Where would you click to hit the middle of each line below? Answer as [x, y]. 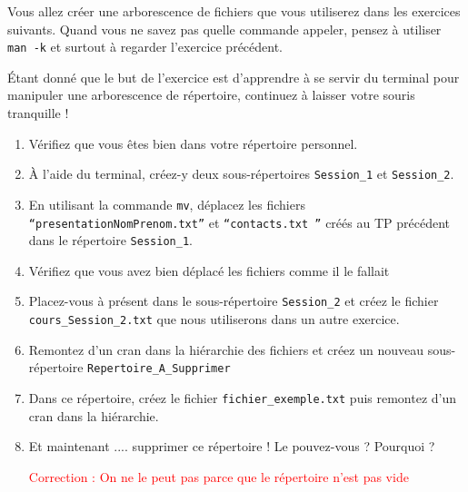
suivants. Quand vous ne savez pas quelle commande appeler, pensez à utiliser [224, 29]
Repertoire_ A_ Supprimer [159, 369]
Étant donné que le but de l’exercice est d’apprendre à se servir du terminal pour [234, 77]
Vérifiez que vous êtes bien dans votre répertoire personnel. [193, 143]
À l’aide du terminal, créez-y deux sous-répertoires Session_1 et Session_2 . [241, 174]
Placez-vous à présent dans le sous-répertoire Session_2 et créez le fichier [234, 301]
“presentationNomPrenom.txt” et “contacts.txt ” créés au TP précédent [239, 222]
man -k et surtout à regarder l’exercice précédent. [145, 47]
